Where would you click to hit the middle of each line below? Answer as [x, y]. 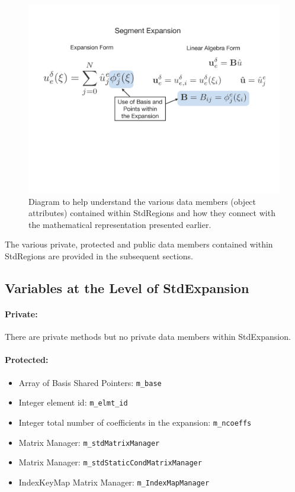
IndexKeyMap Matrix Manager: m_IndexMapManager [114, 482]
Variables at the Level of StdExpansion [127, 287]
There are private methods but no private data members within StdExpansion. [148, 337]
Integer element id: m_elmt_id [73, 402]
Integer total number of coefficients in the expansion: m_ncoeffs [135, 422]
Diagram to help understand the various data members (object [142, 201]
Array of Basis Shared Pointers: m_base [90, 382]
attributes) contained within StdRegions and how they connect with [152, 213]
